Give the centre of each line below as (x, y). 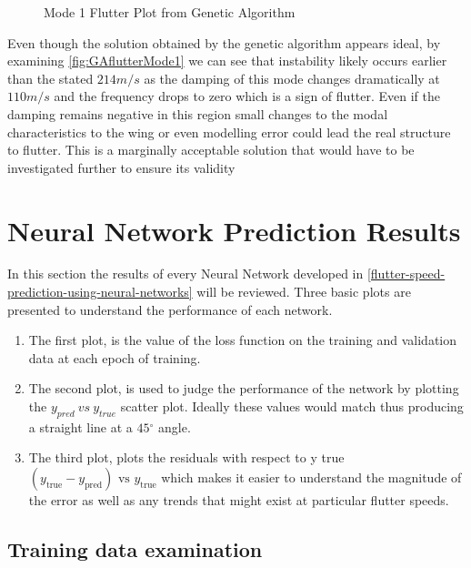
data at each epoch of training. (115, 357)
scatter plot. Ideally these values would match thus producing (292, 406)
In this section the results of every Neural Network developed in (185, 274)
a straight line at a (80, 426)
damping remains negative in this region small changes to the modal (198, 113)
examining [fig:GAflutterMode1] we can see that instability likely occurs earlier (227, 61)
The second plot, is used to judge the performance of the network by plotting (244, 388)
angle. (175, 426)
